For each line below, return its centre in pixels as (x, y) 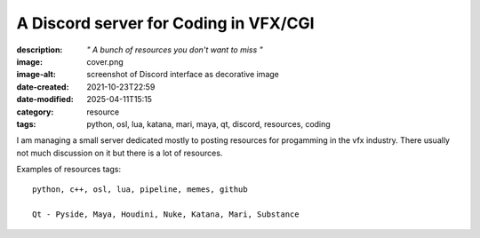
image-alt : (36, 75)
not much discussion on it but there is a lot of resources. (120, 153)
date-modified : (45, 99)
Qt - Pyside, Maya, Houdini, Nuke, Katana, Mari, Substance (166, 214)
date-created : (43, 87)
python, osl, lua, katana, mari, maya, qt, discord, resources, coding (208, 123)
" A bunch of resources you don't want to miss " (175, 50)
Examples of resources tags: (69, 170)
